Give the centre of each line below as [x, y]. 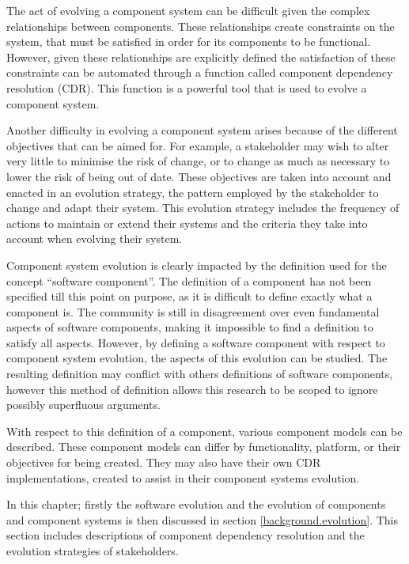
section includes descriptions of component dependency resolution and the [186, 535]
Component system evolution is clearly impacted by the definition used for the [197, 265]
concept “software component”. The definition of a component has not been [189, 280]
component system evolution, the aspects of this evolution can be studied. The [197, 358]
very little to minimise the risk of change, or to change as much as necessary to [198, 161]
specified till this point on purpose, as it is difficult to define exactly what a [189, 296]
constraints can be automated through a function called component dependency [200, 72]
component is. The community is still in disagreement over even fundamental [193, 311]
